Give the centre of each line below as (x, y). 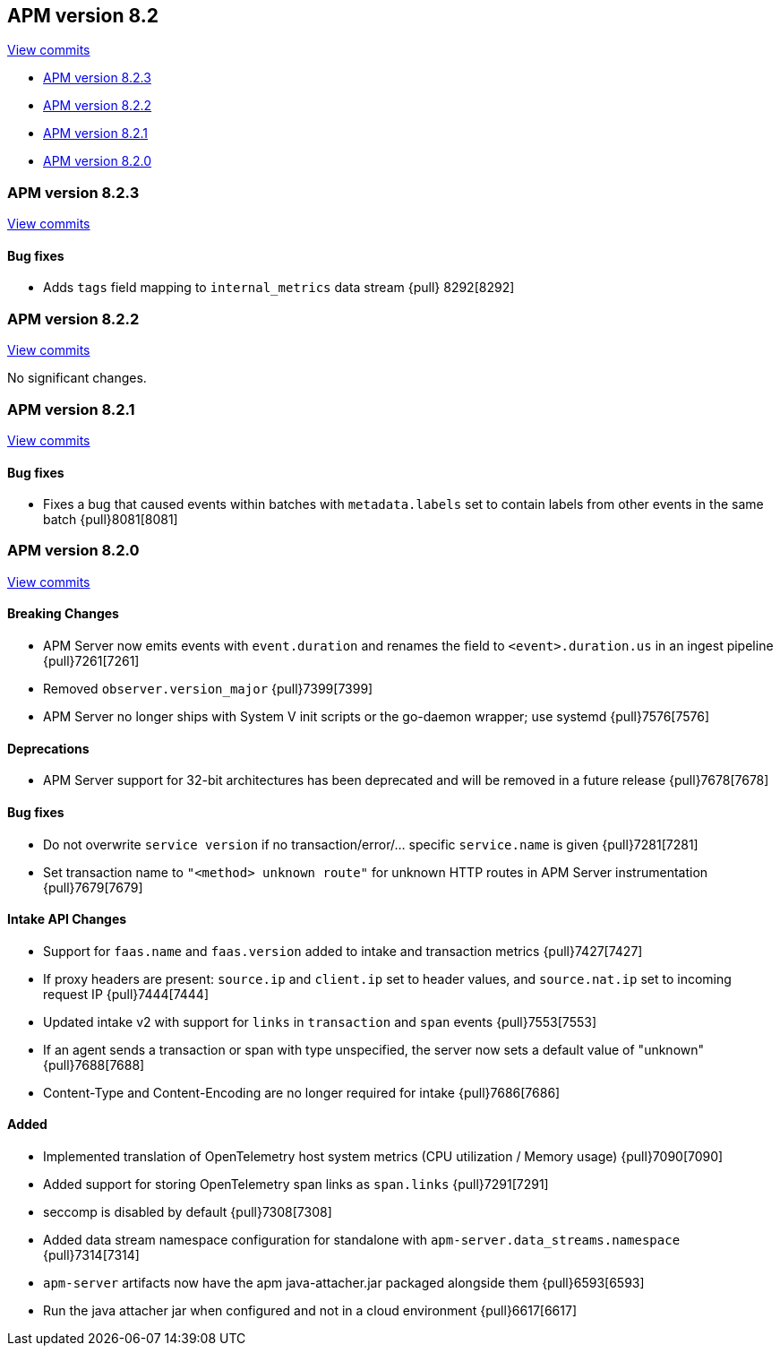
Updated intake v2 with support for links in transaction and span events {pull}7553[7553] (320, 1021)
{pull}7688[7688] (94, 1064)
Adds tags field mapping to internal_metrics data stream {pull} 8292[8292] (279, 288)
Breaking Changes (63, 614)
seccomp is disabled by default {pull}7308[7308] (188, 1211)
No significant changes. (77, 378)
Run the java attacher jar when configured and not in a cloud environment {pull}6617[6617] (310, 1310)
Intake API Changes (67, 919)
